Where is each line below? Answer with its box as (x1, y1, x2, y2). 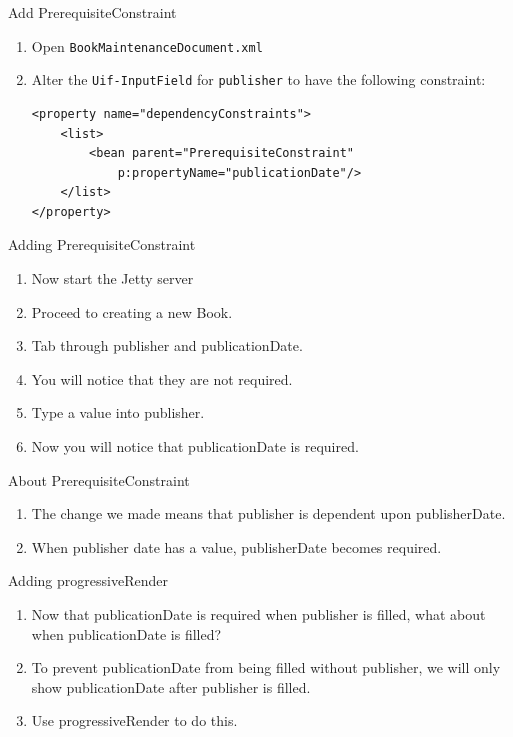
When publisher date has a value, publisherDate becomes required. (31, 536, 442, 557)
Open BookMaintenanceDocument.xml (31, 35, 263, 56)
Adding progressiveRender (8, 570, 168, 591)
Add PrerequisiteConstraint (8, 2, 177, 22)
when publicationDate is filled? (31, 623, 222, 644)
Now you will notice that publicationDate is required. (31, 436, 359, 457)
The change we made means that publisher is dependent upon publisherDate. (31, 503, 506, 524)
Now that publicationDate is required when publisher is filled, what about (31, 604, 486, 624)
